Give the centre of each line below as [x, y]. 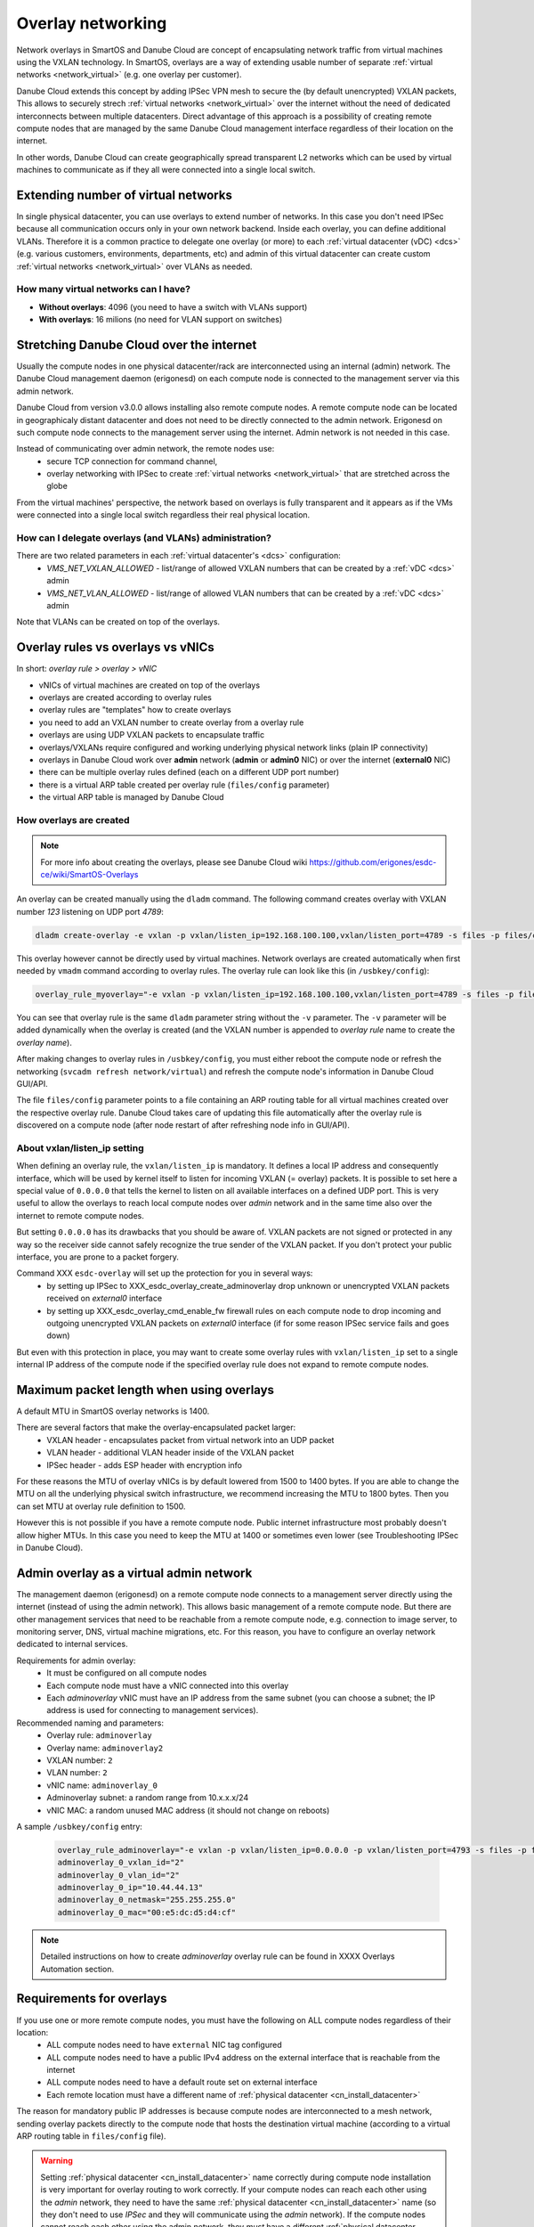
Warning [57, 2161]
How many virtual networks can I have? [104, 290]
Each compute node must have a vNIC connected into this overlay [168, 1685]
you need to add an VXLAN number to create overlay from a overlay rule [171, 722]
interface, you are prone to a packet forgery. [98, 1257]
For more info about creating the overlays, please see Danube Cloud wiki [174, 862]
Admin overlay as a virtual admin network [134, 1573]
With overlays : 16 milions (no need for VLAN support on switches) [161, 320]
